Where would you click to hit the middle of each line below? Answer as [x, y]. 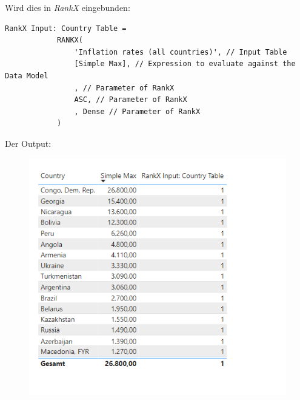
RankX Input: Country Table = [66, 28]
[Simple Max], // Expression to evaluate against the [185, 64]
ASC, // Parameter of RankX [131, 100]
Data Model [27, 76]
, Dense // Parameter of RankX [137, 111]
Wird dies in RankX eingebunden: [68, 7]
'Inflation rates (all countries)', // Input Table [181, 52]
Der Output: [28, 143]
